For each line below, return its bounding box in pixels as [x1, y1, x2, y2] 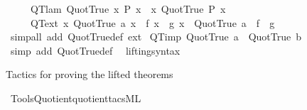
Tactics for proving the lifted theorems [6, 67, 173, 82]
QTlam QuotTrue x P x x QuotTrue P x [30, 1, 226, 16]
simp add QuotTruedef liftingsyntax [10, 43, 181, 57]
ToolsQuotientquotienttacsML [10, 90, 141, 105]
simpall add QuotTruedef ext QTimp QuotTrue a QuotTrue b [10, 29, 301, 44]
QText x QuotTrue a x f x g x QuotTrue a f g [30, 15, 275, 30]
